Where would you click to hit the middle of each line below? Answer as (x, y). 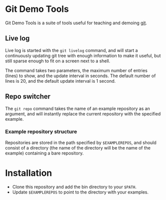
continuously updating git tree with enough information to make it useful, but (83, 55)
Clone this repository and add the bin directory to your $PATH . (74, 187)
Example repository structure (41, 132)
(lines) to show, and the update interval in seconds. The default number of (81, 76)
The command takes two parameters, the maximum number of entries (76, 70)
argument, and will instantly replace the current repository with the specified (83, 114)
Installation (29, 173)
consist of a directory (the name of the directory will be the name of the (78, 148)
